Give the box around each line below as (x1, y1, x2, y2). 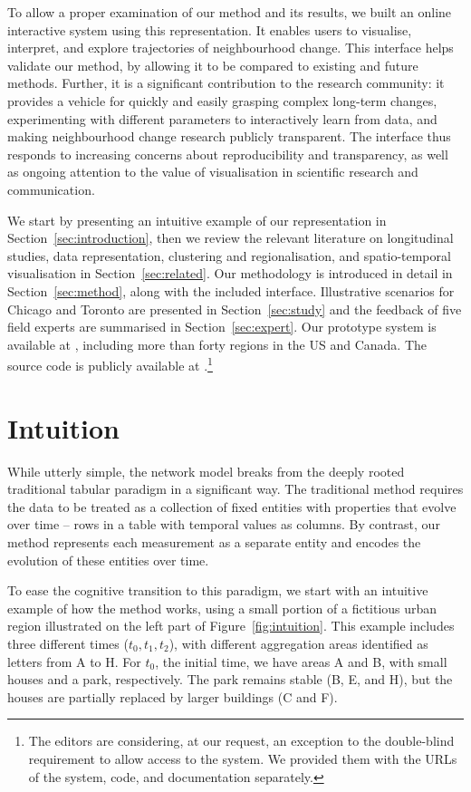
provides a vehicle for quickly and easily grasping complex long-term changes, (7, 91, 437, 110)
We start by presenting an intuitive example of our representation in (7, 210, 387, 229)
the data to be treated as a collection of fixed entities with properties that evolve (7, 497, 457, 516)
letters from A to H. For (7, 652, 141, 671)
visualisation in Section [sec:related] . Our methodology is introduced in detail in (7, 264, 453, 283)
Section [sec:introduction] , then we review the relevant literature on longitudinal (7, 228, 454, 247)
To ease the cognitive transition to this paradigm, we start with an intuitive (7, 581, 428, 600)
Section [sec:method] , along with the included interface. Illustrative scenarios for (7, 281, 455, 300)
